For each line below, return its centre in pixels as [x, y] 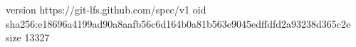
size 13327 [28, 37]
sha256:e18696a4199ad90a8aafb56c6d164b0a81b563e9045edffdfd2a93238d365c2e [178, 23]
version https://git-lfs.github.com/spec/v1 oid [106, 9]
